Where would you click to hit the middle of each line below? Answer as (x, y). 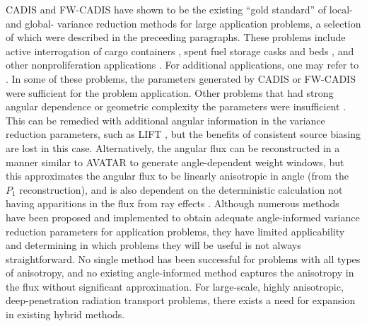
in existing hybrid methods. (65, 314)
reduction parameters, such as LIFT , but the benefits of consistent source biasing (183, 134)
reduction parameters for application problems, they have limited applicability (175, 231)
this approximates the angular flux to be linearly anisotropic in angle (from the (177, 176)
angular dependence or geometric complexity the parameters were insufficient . (176, 106)
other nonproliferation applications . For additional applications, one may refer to (182, 65)
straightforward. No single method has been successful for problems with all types (183, 258)
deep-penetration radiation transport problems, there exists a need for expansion (181, 300)
